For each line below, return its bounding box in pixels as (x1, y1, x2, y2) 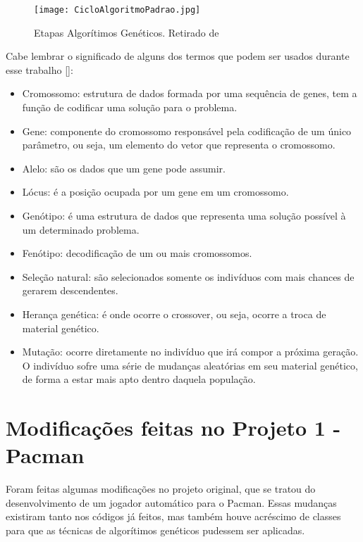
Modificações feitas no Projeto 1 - (6, 413, 341, 442)
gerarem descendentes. (22, 283, 118, 298)
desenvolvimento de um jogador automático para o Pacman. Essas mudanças (6, 495, 337, 510)
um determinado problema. (22, 222, 140, 237)
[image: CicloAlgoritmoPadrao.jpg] (34, 5, 201, 15)
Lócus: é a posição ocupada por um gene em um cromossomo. (22, 184, 289, 199)
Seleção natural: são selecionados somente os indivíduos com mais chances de (22, 269, 355, 284)
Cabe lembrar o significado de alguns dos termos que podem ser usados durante (6, 49, 350, 63)
